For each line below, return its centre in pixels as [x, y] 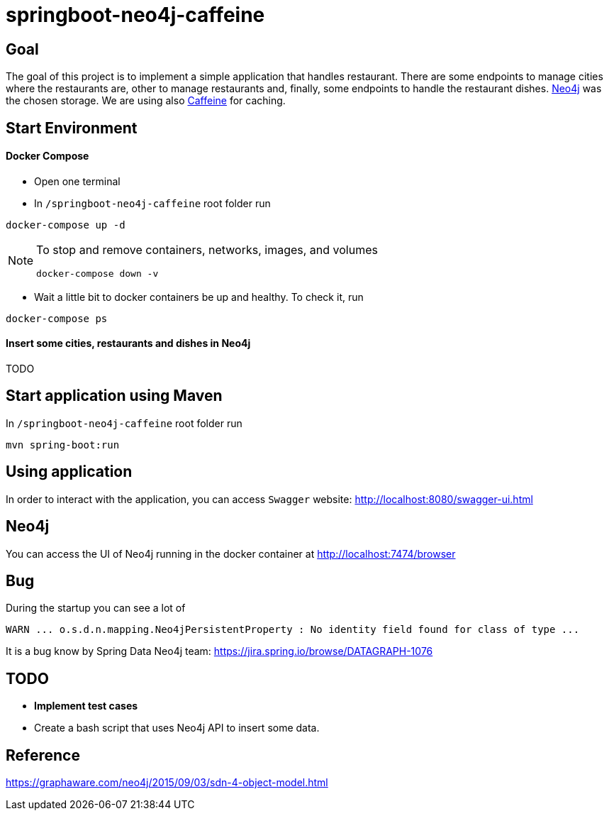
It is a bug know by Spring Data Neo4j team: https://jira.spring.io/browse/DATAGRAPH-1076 [219, 651]
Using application [69, 472]
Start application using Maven [114, 396]
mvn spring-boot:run [63, 445]
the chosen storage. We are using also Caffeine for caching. [146, 101]
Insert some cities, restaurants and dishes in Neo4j [128, 343]
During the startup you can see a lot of [96, 608]
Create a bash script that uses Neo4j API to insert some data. [177, 728]
